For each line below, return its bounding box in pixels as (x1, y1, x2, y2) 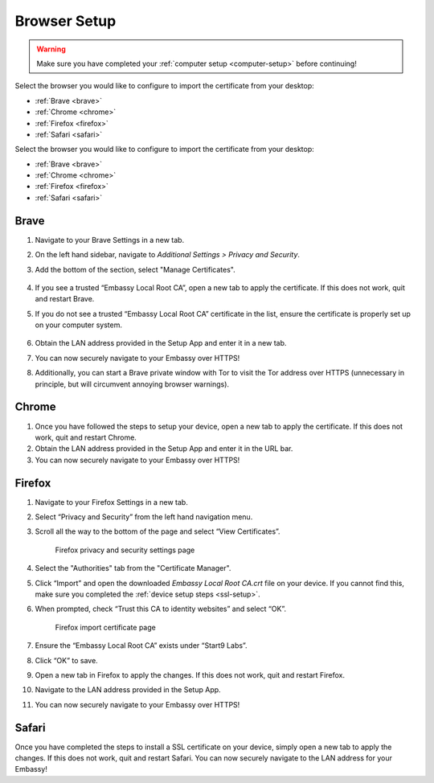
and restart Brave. (35, 294, 95, 304)
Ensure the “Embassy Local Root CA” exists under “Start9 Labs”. (35, 641, 248, 650)
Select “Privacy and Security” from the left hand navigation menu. (35, 512, 253, 522)
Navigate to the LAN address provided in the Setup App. (35, 685, 221, 695)
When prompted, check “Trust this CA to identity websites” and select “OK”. (35, 604, 287, 614)
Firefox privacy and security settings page (55, 545, 195, 555)
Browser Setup (14, 12, 117, 30)
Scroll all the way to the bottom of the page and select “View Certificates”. (35, 527, 280, 536)
